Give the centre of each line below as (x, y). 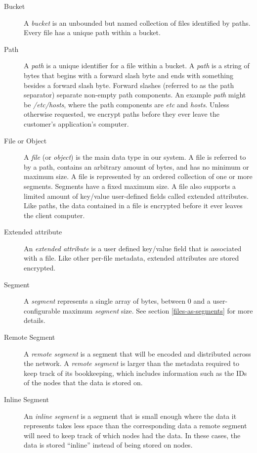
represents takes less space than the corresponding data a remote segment (135, 426)
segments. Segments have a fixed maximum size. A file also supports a (130, 186)
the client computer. (54, 215)
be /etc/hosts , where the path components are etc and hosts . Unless (127, 104)
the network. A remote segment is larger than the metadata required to (131, 363)
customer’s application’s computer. (76, 123)
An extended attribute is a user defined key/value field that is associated (133, 248)
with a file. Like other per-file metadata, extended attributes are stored (131, 258)
